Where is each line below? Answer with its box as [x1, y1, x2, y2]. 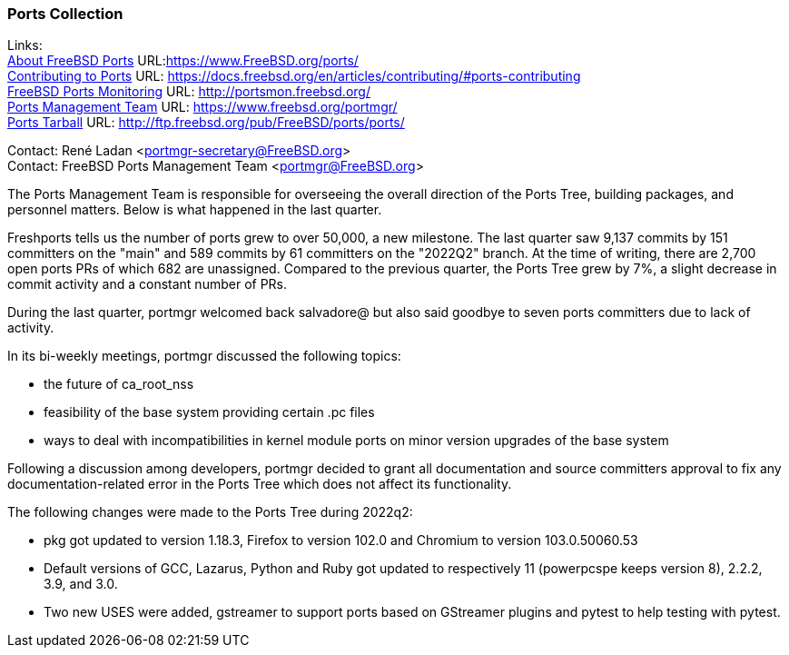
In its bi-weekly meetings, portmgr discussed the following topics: [7, 348, 401, 364]
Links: [7, 37, 43, 54]
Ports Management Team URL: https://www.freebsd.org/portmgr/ [7, 99, 398, 115]
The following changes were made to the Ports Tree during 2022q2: [7, 504, 413, 521]
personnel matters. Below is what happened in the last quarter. [7, 202, 382, 218]
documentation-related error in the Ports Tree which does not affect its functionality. [7, 476, 512, 492]
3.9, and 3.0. [44, 576, 118, 592]
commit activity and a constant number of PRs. [7, 276, 288, 293]
